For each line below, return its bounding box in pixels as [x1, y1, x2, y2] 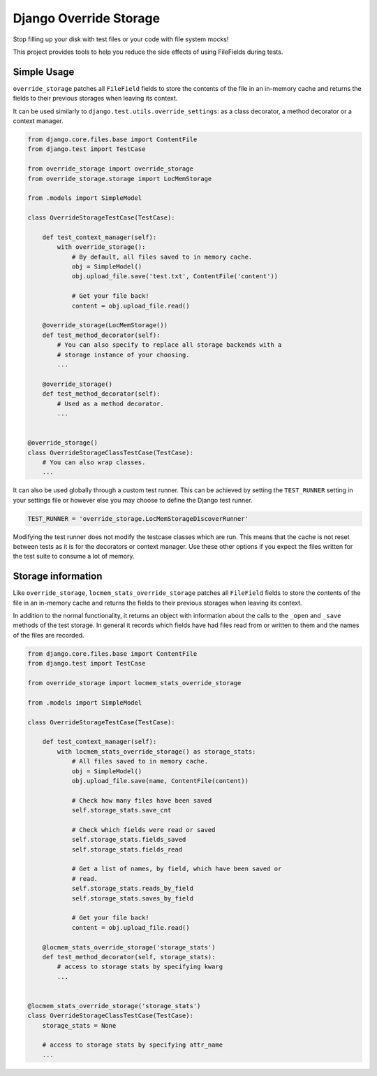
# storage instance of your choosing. [57, 350, 190, 359]
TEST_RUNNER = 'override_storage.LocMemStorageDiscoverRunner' [27, 515, 249, 522]
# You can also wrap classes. [42, 458, 146, 466]
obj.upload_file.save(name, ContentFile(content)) [71, 777, 249, 784]
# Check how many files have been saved [71, 796, 212, 804]
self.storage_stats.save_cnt [71, 806, 172, 815]
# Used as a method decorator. [57, 399, 164, 408]
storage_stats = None [42, 1021, 117, 1029]
